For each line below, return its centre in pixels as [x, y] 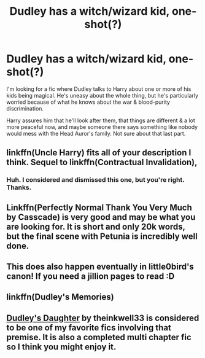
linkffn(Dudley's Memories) [60, 297]
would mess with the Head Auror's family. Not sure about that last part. [96, 133]
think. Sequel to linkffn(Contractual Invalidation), [102, 162]
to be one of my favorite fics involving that [89, 328]
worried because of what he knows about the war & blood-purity [88, 102]
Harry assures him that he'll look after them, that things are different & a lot [101, 120]
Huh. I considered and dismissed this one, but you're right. [95, 180]
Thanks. [19, 187]
